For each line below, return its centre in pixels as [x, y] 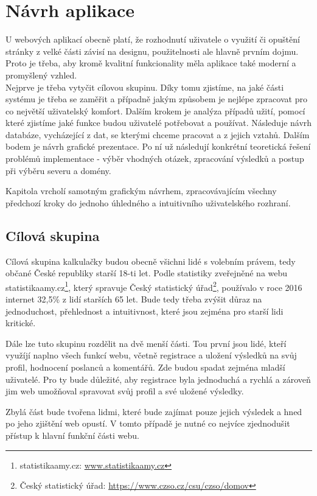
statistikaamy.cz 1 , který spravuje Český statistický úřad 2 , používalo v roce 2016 [154, 286]
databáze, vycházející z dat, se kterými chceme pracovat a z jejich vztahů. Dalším [158, 134]
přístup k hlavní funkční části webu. [72, 435]
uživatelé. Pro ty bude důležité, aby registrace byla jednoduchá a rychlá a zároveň [158, 379]
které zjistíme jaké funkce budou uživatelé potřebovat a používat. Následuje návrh [159, 123]
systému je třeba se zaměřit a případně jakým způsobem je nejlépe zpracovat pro [156, 99]
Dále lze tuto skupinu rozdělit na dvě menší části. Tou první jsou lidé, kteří [146, 343]
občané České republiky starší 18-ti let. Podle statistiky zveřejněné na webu [147, 273]
